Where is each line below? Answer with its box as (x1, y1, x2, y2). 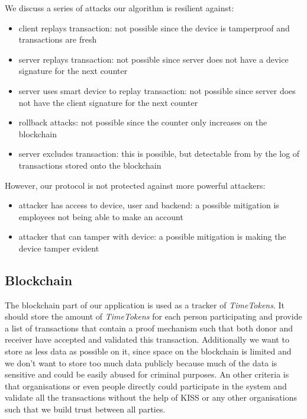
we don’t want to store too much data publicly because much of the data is (5, 356, 277, 369)
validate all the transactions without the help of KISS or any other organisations (5, 391, 298, 404)
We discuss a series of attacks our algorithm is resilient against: (5, 2, 234, 14)
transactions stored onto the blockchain (18, 159, 161, 171)
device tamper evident (18, 241, 99, 254)
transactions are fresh (18, 33, 97, 46)
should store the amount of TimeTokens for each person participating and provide (5, 310, 302, 323)
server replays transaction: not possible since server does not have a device (18, 53, 289, 65)
